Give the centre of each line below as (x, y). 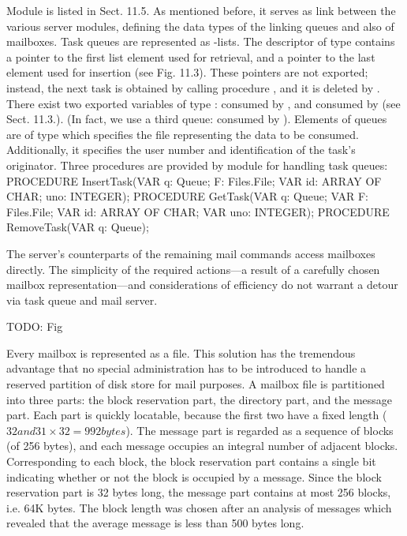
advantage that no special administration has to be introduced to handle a (187, 368)
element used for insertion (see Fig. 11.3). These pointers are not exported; (187, 72)
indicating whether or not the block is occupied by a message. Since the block (194, 476)
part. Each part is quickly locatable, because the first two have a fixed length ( (197, 415)
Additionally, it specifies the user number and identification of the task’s (181, 150)
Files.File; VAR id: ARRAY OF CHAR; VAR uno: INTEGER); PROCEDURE (198, 211)
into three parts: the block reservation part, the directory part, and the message (200, 399)
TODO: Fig (35, 326)
